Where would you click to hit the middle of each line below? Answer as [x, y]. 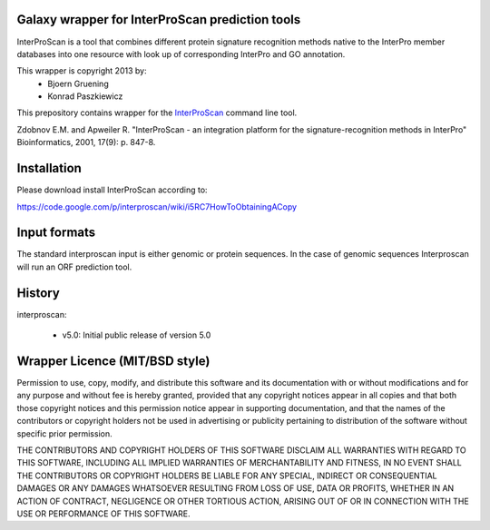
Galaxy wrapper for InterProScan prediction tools [159, 20]
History [39, 293]
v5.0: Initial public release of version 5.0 [137, 335]
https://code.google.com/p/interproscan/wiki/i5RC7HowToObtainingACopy [157, 206]
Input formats [56, 233]
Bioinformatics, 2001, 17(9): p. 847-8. [86, 142]
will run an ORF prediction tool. [74, 267]
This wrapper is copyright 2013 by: [82, 71]
